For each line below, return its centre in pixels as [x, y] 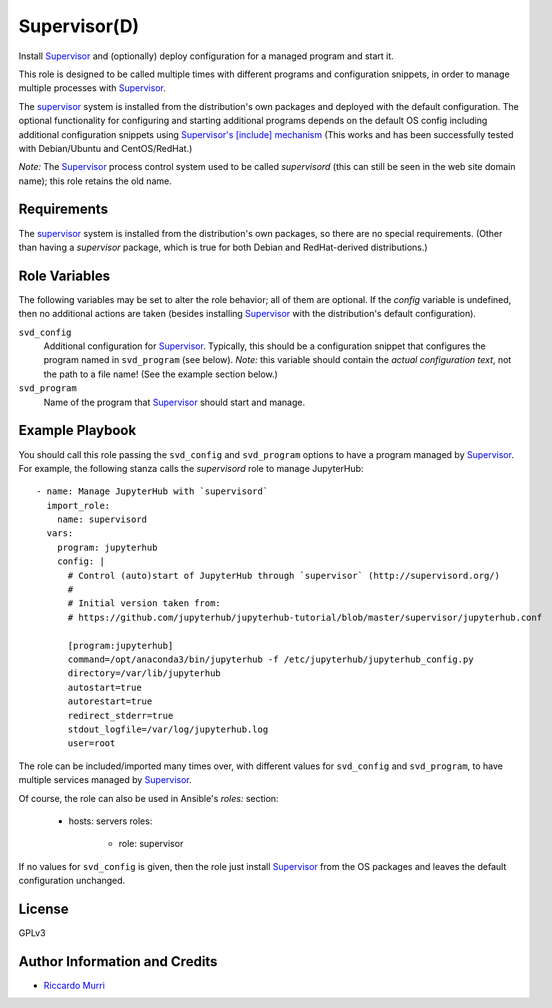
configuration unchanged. [72, 881]
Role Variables [64, 275]
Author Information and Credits [118, 961]
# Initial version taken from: [144, 603]
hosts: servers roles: [110, 821]
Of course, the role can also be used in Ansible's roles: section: [148, 798]
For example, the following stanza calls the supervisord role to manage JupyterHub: [191, 468]
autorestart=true [110, 701]
